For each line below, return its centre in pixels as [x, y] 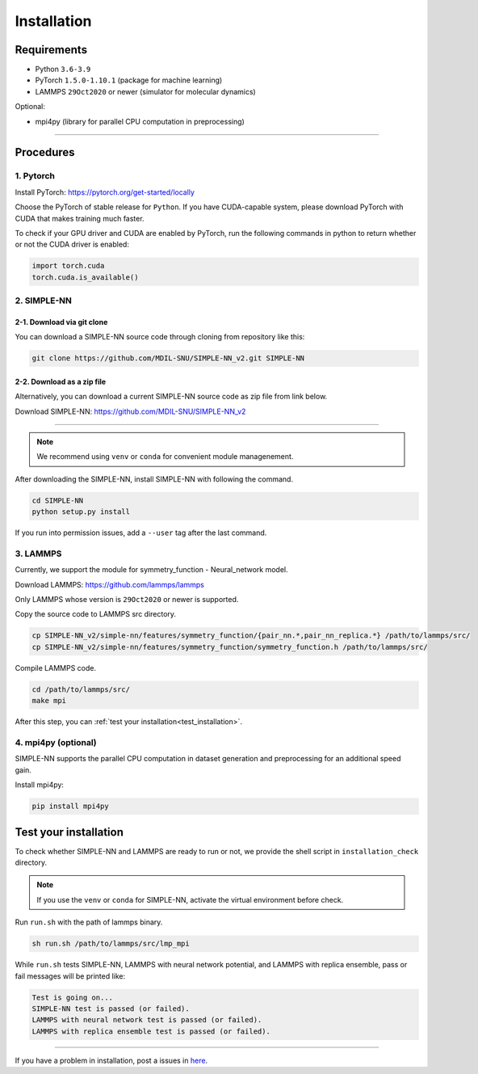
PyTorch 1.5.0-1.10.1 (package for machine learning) [129, 80]
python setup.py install [81, 512]
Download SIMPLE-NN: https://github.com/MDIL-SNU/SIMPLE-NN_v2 [130, 411]
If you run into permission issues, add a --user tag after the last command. [141, 533]
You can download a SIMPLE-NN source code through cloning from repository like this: [160, 337]
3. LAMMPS [38, 554]
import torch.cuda [68, 266]
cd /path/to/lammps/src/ [81, 689]
